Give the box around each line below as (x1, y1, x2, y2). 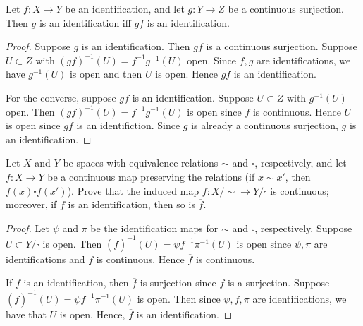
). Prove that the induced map (67, 183, 199, 198)
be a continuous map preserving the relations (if (47, 169, 255, 183)
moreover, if (6, 197, 57, 212)
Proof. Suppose (6, 39, 70, 54)
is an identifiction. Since (76, 118, 180, 133)
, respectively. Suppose (254, 220, 352, 235)
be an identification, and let (65, 1, 185, 16)
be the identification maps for (90, 220, 219, 235)
